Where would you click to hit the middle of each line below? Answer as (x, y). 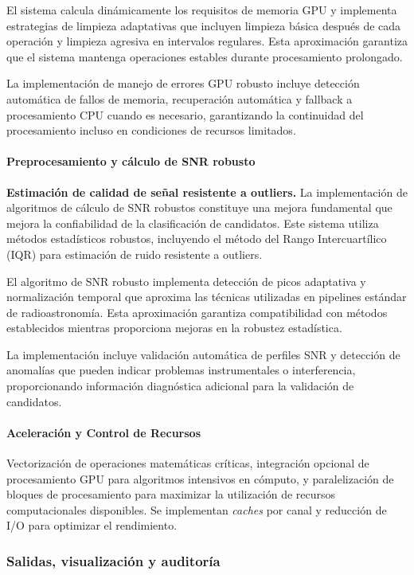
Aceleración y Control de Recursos (103, 432)
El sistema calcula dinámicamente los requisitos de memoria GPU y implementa (202, 10)
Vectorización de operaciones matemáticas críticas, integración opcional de (188, 463)
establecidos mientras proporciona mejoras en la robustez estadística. (174, 328)
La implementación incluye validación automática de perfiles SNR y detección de (203, 354)
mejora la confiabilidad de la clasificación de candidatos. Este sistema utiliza (193, 223)
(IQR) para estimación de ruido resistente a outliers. (135, 254)
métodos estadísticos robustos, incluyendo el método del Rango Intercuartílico (197, 239)
